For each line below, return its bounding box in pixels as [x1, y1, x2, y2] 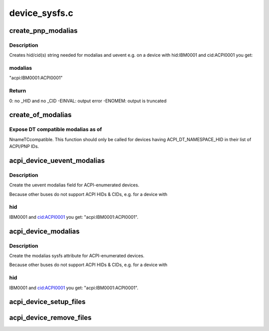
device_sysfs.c [9, 7, 74, 18]
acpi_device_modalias [9, 227, 80, 235]
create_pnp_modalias [9, 26, 78, 35]
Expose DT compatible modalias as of [9, 126, 102, 133]
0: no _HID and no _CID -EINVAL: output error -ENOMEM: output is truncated [9, 98, 167, 104]
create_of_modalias [9, 111, 72, 119]
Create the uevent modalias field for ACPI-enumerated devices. [9, 182, 139, 188]
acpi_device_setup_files [9, 298, 86, 306]
